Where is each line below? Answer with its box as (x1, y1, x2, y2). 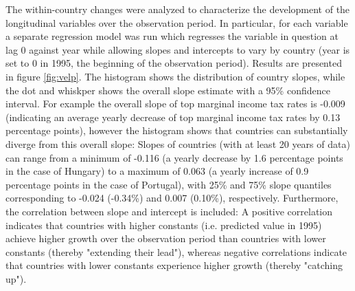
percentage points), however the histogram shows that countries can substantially (5, 123, 348, 138)
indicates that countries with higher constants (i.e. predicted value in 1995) (5, 217, 322, 232)
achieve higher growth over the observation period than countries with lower (5, 231, 326, 246)
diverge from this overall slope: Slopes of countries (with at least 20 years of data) (5, 136, 350, 151)
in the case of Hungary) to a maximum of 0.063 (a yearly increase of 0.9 (5, 164, 309, 178)
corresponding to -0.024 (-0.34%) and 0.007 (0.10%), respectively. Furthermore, (5, 191, 339, 205)
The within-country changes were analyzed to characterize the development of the (5, 2, 350, 16)
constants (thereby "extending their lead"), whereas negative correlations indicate (5, 244, 347, 259)
